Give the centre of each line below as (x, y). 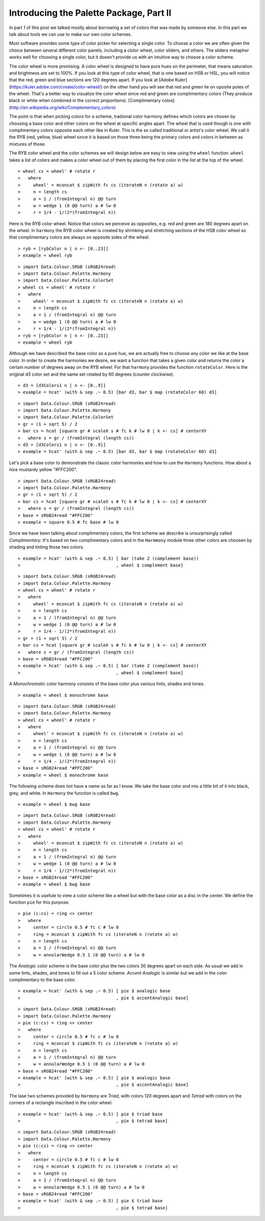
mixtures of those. (27, 144)
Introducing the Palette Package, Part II (90, 13)
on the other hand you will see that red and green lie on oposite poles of (176, 87)
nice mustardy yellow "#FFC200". (43, 470)
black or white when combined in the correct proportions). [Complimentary (85, 100)
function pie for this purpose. (39, 902)
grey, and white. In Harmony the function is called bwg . (64, 793)
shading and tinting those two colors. (47, 547)
